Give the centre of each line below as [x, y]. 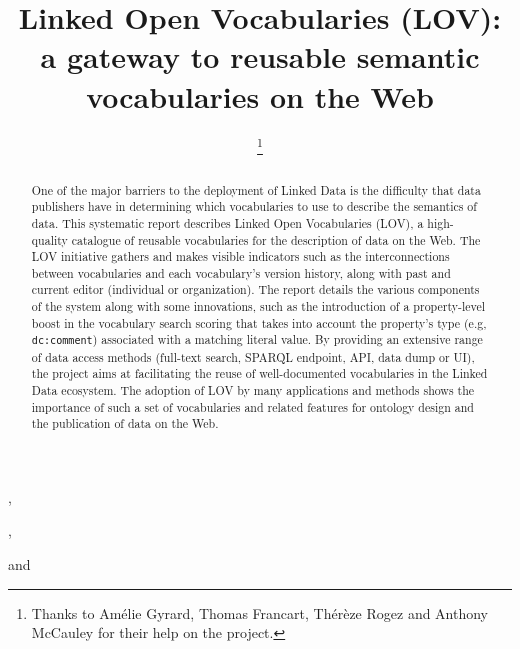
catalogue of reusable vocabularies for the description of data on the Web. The [276, 239]
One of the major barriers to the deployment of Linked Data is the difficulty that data [256, 189]
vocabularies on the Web [260, 95]
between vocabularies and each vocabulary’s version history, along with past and [241, 272]
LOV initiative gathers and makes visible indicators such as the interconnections [240, 256]
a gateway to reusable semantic [260, 56]
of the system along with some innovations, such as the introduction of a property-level [258, 306]
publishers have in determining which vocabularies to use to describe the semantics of [254, 206]
